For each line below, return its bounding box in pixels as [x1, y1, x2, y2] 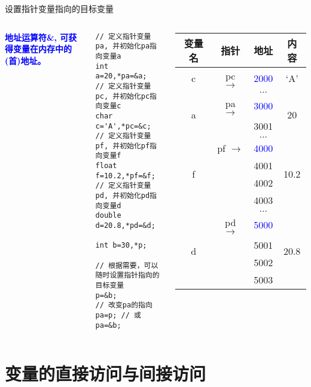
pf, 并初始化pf [95, 141, 150, 150]
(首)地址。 [5, 54, 46, 66]
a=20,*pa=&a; [95, 72, 147, 81]
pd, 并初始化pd [95, 191, 150, 200]
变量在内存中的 [13, 42, 72, 55]
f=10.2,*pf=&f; [95, 171, 155, 180]
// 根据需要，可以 [95, 261, 158, 270]
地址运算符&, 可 [5, 31, 69, 43]
